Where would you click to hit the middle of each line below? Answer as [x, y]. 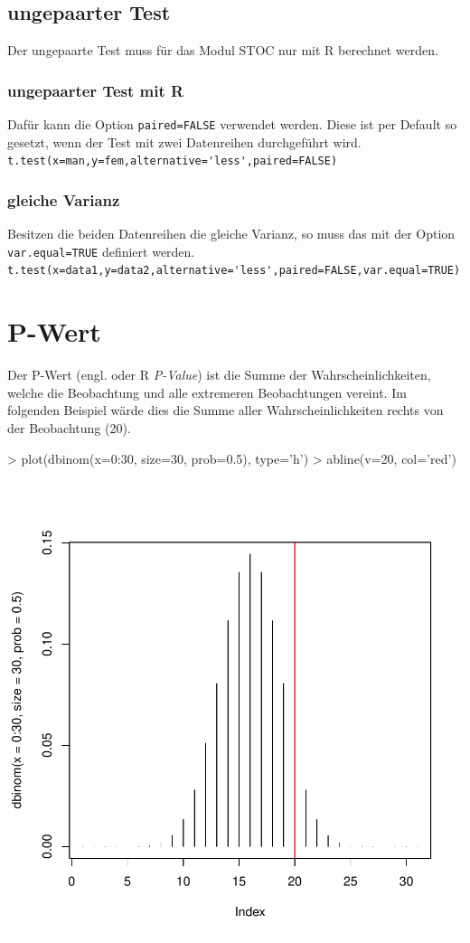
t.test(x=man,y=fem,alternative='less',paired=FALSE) [173, 161]
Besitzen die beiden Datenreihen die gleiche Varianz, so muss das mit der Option [231, 234]
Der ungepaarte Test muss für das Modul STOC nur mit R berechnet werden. [223, 50]
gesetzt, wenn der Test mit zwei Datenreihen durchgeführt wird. [184, 141]
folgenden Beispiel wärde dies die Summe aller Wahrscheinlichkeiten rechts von [226, 410]
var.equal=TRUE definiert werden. [101, 251]
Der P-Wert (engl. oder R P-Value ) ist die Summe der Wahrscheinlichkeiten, [219, 375]
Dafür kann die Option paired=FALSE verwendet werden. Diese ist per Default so [232, 124]
